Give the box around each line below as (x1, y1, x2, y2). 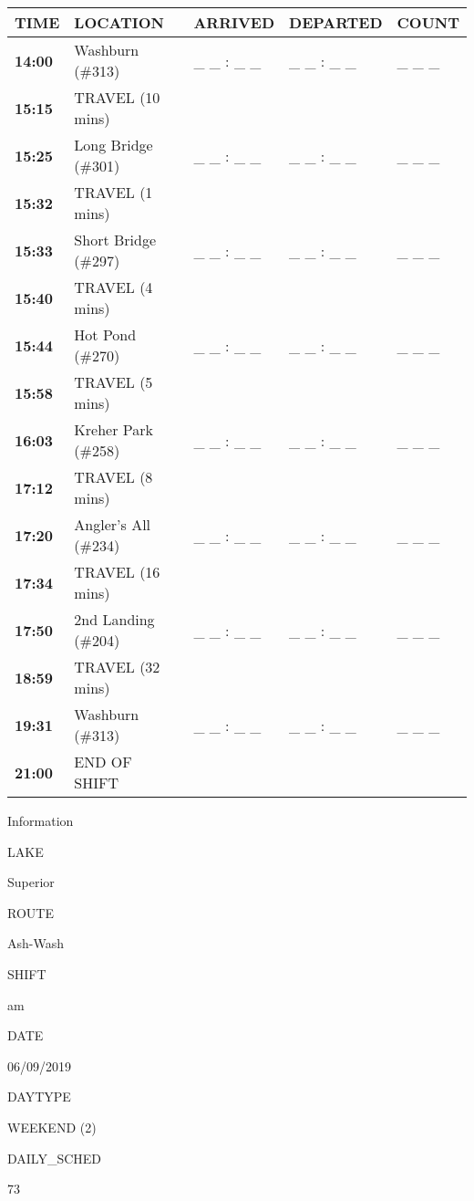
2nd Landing (74, 609, 155, 630)
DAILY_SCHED (7, 1148, 102, 1167)
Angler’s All (74, 514, 151, 535)
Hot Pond (74, 324, 137, 345)
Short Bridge (74, 229, 157, 250)
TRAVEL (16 (74, 561, 160, 582)
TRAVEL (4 (74, 277, 153, 298)
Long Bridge (74, 134, 153, 155)
